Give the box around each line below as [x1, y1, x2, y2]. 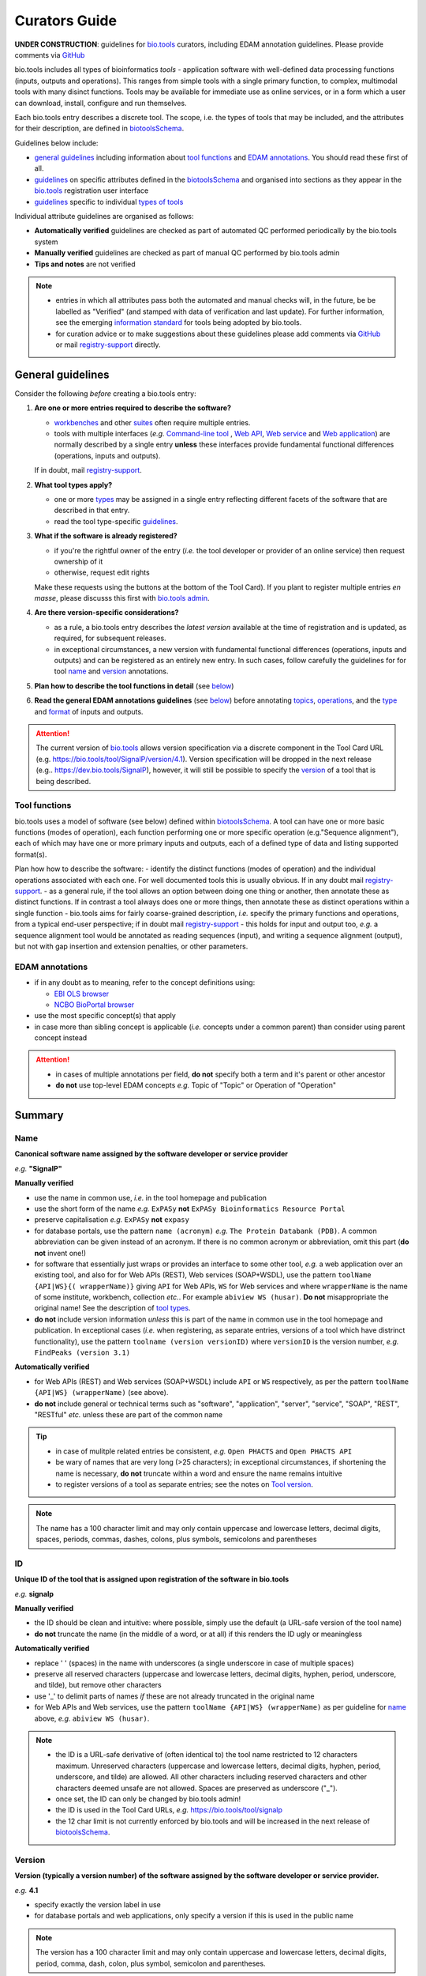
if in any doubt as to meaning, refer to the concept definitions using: [34, 978, 256, 987]
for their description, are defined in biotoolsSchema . [14, 123, 185, 134]
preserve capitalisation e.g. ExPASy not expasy [34, 1215, 189, 1224]
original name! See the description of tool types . [34, 1303, 191, 1313]
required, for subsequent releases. [54, 633, 166, 643]
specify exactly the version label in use [34, 1900, 161, 1909]
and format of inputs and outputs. [34, 707, 144, 716]
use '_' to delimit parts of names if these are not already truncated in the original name [34, 1691, 315, 1701]
